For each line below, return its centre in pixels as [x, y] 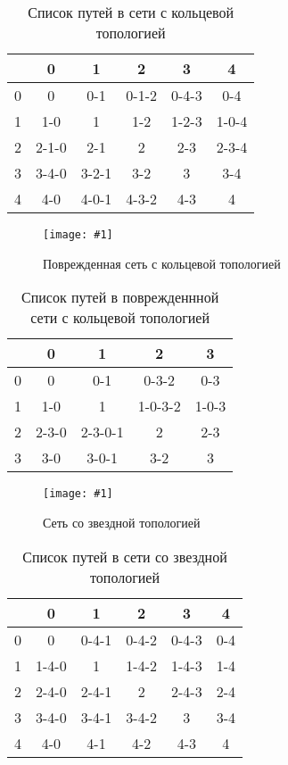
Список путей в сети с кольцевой [131, 12]
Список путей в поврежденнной [120, 297]
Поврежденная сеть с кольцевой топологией [162, 263]
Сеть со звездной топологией [122, 522]
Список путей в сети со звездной [125, 556]
